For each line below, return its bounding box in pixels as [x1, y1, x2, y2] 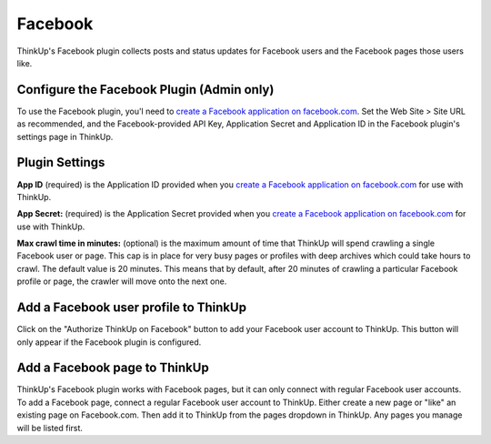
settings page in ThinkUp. [16, 131, 114, 142]
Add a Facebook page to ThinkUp [16, 360, 209, 376]
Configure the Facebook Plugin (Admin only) [16, 82, 275, 97]
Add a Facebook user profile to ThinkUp [16, 300, 247, 316]
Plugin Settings [16, 155, 105, 170]
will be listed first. [16, 422, 84, 433]
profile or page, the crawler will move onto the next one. [16, 276, 227, 287]
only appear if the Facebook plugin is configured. [16, 337, 202, 348]
